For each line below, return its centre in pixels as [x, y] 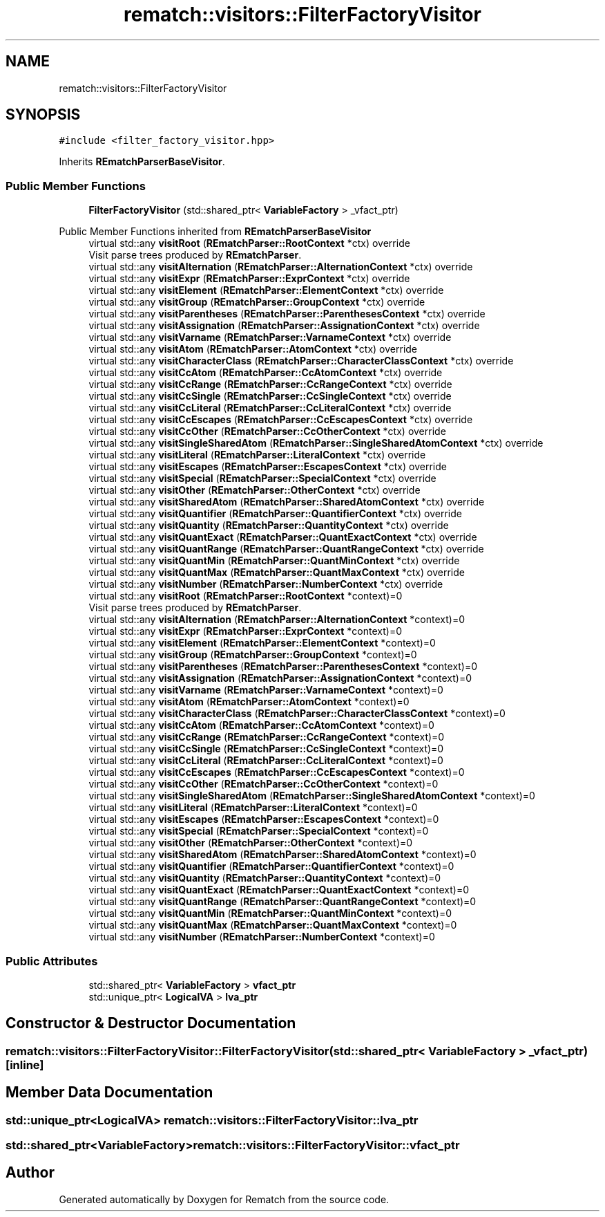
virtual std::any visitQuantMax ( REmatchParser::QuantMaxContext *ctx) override [277, 573]
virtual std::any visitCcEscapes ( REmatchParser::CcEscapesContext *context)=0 [277, 772]
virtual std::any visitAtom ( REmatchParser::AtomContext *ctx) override [253, 349]
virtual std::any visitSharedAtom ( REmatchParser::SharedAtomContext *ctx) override [287, 502]
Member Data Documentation [109, 1093]
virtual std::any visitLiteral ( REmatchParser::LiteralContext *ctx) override [257, 455]
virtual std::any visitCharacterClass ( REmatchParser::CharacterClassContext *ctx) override [301, 361]
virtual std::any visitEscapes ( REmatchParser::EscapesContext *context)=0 [264, 819]
